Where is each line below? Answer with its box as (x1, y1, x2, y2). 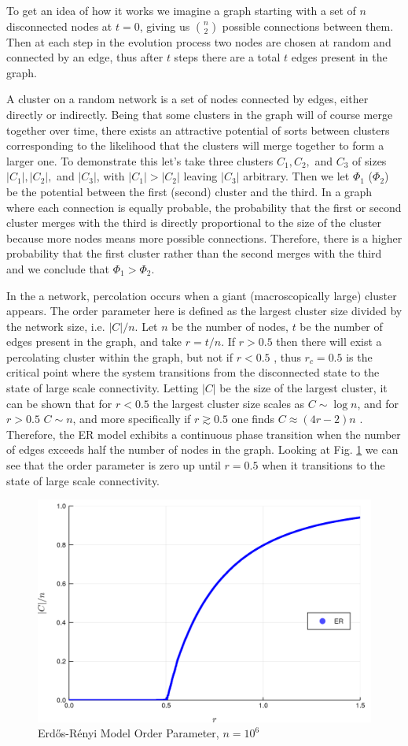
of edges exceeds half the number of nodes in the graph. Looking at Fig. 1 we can (6, 441, 399, 458)
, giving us (139, 17, 190, 34)
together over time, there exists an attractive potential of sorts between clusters (6, 121, 390, 138)
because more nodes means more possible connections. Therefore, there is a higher (6, 229, 402, 246)
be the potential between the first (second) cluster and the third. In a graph (6, 183, 373, 199)
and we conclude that (6, 260, 110, 277)
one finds (231, 410, 275, 427)
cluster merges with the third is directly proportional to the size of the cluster (6, 214, 382, 231)
